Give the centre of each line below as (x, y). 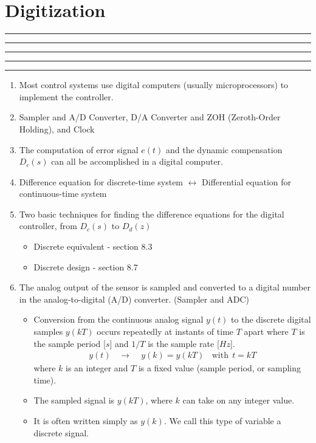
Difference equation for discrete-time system (101, 181)
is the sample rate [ (184, 343)
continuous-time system (63, 194)
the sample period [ (70, 343)
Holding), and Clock (57, 129)
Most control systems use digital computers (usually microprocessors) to (154, 85)
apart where (266, 331)
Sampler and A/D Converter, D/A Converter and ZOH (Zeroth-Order (150, 117)
